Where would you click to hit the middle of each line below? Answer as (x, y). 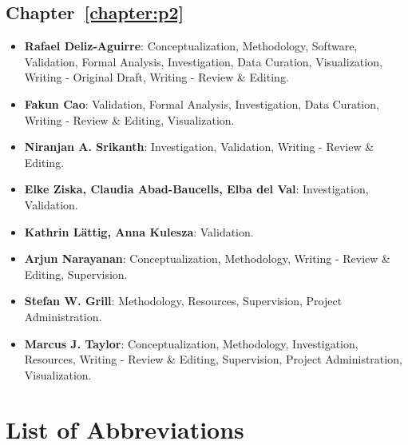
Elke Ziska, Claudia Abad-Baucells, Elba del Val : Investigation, (196, 189)
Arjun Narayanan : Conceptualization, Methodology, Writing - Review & (207, 258)
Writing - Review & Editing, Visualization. (129, 119)
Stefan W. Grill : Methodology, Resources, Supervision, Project (183, 301)
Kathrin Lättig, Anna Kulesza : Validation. (139, 231)
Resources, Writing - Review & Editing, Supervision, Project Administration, (213, 359)
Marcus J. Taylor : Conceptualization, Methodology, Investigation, (191, 343)
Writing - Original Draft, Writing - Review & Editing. (156, 77)
